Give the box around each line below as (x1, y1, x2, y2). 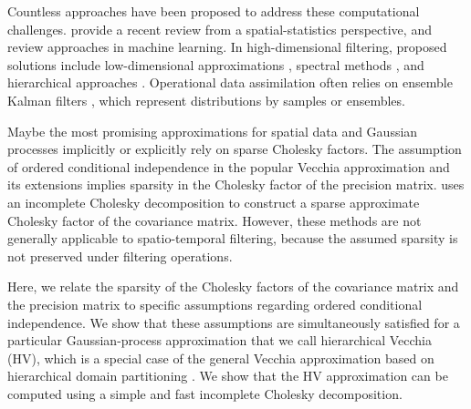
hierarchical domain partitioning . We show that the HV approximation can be (7, 366, 448, 385)
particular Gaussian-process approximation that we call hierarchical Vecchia (7, 331, 432, 350)
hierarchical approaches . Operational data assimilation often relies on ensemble (7, 73, 453, 92)
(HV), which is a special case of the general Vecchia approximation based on (7, 348, 434, 367)
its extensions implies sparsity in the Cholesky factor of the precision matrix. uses (7, 175, 465, 194)
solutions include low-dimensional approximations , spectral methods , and (7, 55, 424, 74)
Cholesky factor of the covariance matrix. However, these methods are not (7, 210, 422, 230)
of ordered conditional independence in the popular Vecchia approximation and (7, 157, 450, 176)
